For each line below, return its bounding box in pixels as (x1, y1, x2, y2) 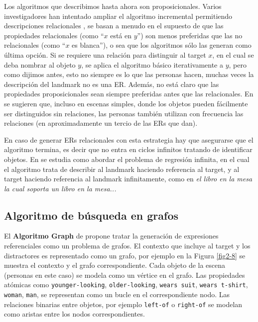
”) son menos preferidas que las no (137, 30, 243, 40)
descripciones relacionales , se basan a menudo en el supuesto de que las (4, 20, 224, 31)
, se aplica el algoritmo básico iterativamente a (81, 59, 223, 70)
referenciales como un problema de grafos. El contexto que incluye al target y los (4, 241, 251, 251)
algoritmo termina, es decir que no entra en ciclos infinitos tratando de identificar (4, 144, 253, 155)
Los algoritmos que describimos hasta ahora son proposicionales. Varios (4, 1, 222, 11)
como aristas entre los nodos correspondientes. (4, 309, 145, 319)
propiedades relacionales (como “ (4, 30, 104, 40)
